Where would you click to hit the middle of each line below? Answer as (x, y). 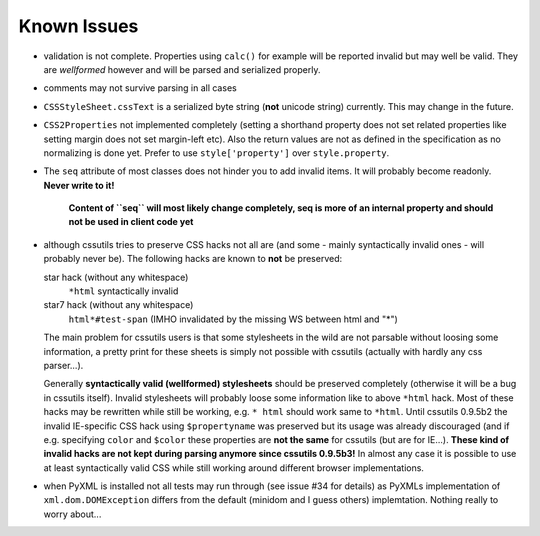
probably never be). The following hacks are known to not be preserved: (193, 259)
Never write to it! (79, 185)
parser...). (63, 365)
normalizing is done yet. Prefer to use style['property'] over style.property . (216, 152)
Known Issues (78, 26)
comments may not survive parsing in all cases (140, 88)
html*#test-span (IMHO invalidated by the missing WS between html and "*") (233, 319)
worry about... (72, 514)
